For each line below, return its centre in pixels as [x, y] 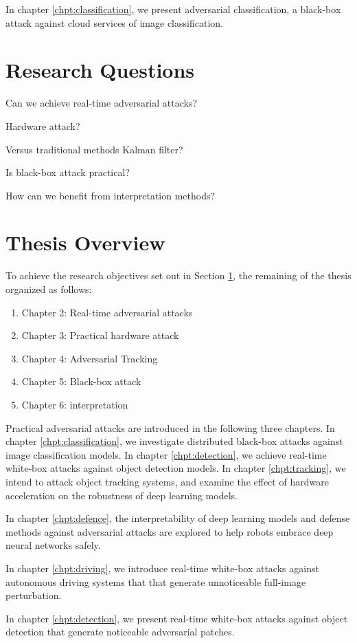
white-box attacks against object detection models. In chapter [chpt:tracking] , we [176, 468]
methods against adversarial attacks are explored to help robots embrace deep [170, 531]
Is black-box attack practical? [68, 172]
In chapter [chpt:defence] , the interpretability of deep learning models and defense [178, 518]
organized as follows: [49, 289]
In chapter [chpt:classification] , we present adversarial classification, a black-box [173, 9]
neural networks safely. [53, 545]
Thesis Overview [85, 242]
